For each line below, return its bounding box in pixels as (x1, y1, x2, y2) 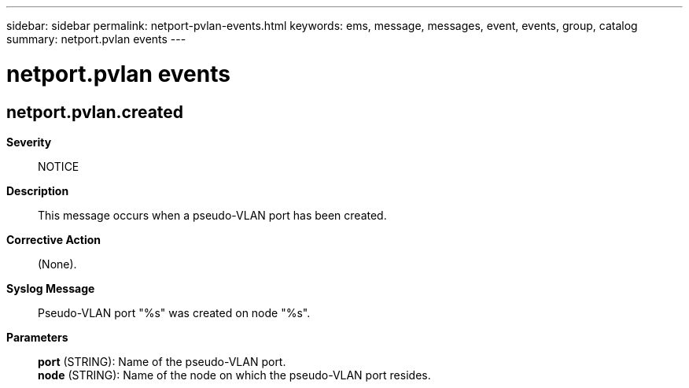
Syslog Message (6, 281, 95, 295)
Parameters (6, 330, 68, 344)
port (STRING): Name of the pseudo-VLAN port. (38, 354, 286, 368)
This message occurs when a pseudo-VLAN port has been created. (38, 208, 387, 222)
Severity (6, 135, 52, 149)
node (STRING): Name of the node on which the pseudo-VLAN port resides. (38, 368, 431, 382)
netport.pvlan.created (6, 102, 184, 122)
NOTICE (38, 159, 79, 173)
